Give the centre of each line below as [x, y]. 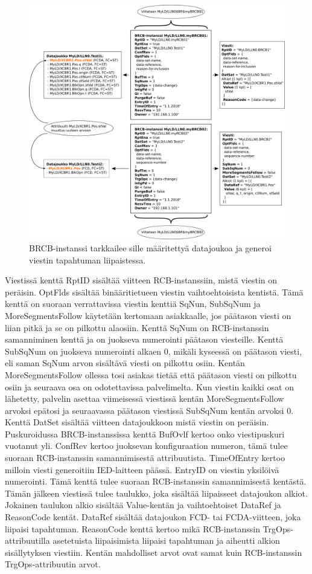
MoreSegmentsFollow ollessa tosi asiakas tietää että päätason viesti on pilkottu [151, 374]
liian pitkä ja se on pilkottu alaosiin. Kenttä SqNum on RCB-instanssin [137, 327]
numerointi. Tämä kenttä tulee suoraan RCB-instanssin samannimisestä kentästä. [156, 481]
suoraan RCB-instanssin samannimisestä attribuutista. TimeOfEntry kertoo [145, 458]
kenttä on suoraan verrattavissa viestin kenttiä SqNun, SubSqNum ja [133, 304]
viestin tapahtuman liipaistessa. [88, 260]
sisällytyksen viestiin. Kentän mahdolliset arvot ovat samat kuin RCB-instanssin [154, 552]
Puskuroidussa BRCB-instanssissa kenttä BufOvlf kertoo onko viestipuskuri [145, 434]
